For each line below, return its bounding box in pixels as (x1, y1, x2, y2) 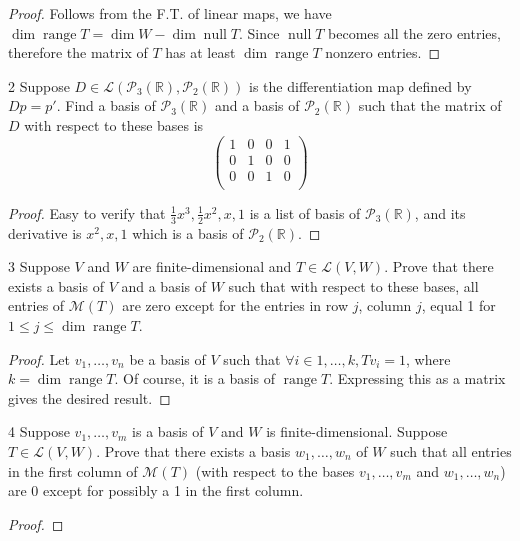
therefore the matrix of (8, 42, 148, 63)
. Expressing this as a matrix (329, 368, 506, 389)
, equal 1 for (421, 295, 496, 316)
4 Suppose (8, 421, 70, 442)
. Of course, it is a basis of (114, 368, 276, 389)
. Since (239, 22, 280, 43)
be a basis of (129, 348, 206, 369)
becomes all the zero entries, (328, 22, 501, 43)
